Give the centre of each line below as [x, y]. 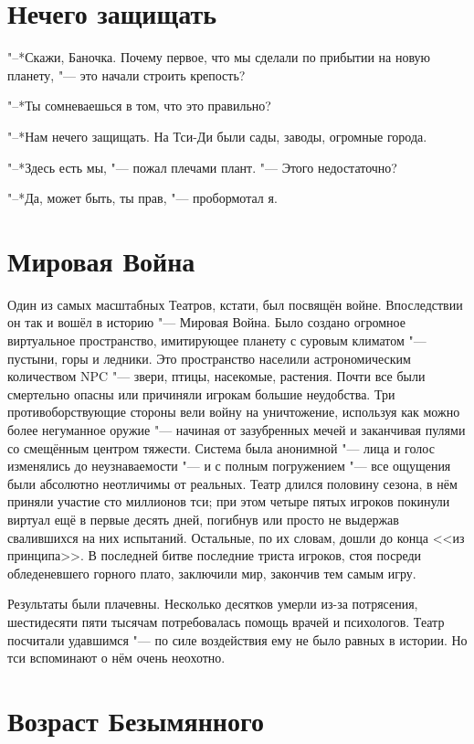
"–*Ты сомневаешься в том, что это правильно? [139, 106]
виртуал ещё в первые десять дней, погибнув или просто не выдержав [203, 519]
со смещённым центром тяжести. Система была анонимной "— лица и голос [221, 447]
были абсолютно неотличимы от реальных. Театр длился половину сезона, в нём [232, 483]
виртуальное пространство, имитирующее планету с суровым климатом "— [217, 340]
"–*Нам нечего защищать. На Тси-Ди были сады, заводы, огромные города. [217, 136]
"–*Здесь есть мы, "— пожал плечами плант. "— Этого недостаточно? [202, 167]
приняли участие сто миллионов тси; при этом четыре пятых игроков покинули [229, 501]
